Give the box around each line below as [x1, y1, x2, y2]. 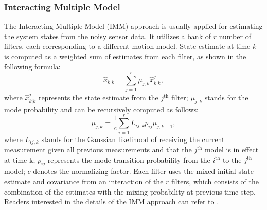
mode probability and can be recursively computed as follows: [4, 103, 199, 114]
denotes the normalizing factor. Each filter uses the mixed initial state [33, 166, 254, 177]
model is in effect [204, 144, 259, 154]
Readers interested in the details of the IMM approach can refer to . [4, 196, 219, 207]
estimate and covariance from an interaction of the [4, 176, 164, 186]
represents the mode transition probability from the [47, 154, 210, 165]
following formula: [4, 61, 61, 72]
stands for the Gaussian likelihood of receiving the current [41, 133, 225, 144]
